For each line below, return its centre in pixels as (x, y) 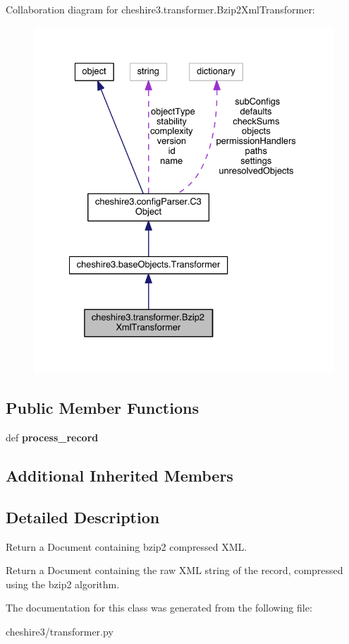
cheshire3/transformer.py (60, 631)
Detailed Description (83, 517)
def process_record (52, 437)
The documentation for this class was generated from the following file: (159, 608)
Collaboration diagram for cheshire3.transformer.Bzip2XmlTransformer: (160, 9)
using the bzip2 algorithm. (63, 584)
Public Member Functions (102, 408)
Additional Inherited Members (120, 475)
